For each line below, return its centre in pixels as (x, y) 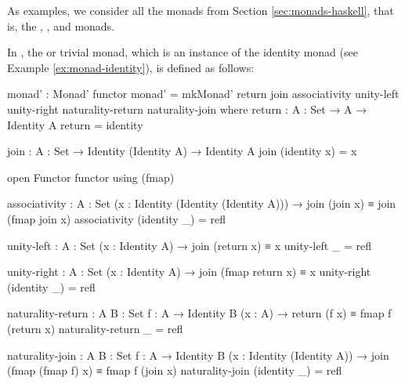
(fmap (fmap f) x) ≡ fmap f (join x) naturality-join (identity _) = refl (175, 370)
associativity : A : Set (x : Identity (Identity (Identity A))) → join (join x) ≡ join (202, 203)
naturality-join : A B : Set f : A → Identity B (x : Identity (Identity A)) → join (198, 355)
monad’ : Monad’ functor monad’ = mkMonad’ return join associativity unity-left (203, 94)
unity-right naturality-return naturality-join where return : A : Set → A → (187, 109)
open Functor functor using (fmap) (91, 177)
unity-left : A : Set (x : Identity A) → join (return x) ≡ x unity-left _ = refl (189, 245)
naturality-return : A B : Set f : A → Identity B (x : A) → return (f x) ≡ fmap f (199, 313)
